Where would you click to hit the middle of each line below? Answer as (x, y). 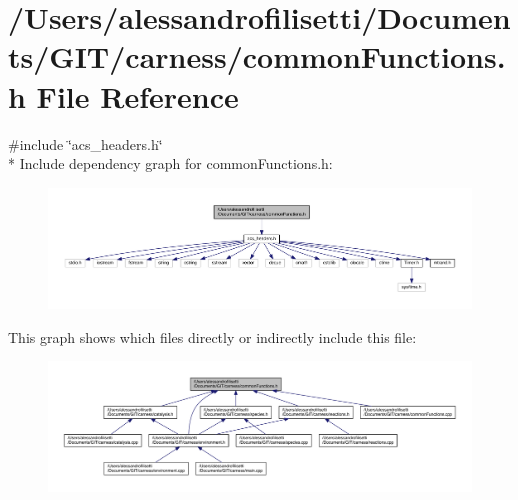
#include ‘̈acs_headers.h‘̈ (85, 143)
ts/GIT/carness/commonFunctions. (257, 56)
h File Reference (123, 95)
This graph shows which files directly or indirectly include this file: (212, 336)
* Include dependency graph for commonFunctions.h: (170, 163)
